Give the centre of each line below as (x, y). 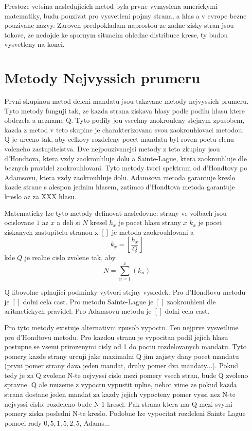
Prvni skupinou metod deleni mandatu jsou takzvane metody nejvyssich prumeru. (126, 101)
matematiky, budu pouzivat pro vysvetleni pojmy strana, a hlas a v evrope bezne (126, 15)
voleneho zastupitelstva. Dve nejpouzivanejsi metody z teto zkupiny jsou (112, 149)
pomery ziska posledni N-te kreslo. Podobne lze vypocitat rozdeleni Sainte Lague (125, 413)
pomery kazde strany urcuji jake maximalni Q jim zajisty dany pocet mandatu (122, 356)
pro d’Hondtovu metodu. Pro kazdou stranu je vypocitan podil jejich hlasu (116, 337)
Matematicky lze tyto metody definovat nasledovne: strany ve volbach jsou (116, 213)
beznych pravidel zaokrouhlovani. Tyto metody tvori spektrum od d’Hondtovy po (126, 168)
